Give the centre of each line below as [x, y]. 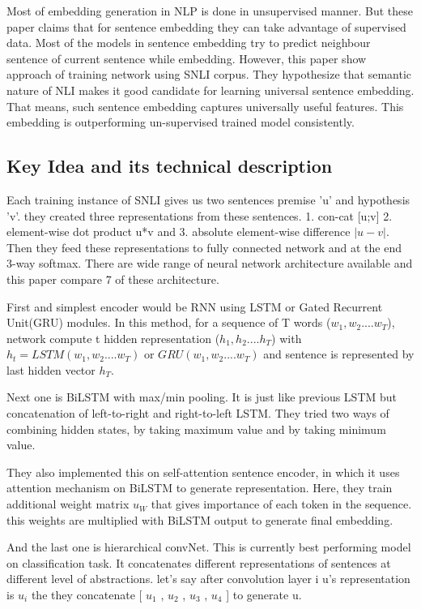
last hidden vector [51, 369]
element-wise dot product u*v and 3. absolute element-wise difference [179, 232]
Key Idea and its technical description [170, 166]
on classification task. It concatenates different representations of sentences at [199, 562]
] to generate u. [264, 595]
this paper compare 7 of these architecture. [113, 279]
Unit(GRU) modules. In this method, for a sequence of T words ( [169, 322]
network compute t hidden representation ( [113, 338]
